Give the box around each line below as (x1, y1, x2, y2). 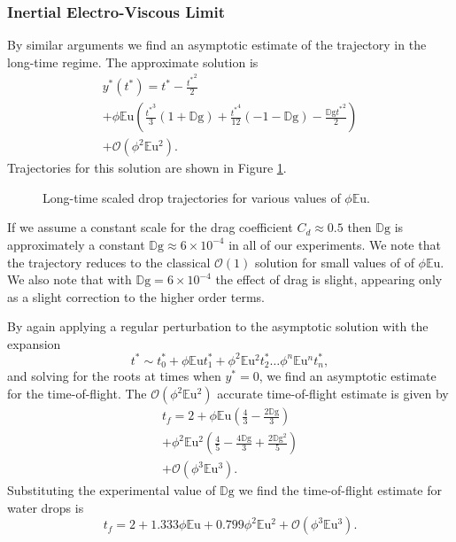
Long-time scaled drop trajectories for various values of (43, 188, 341, 206)
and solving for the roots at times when (7, 367, 221, 385)
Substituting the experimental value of (7, 481, 216, 499)
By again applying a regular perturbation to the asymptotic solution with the (7, 317, 429, 336)
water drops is (7, 498, 84, 516)
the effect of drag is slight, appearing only (215, 270, 443, 289)
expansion (7, 334, 61, 352)
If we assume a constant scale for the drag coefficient (7, 218, 293, 236)
